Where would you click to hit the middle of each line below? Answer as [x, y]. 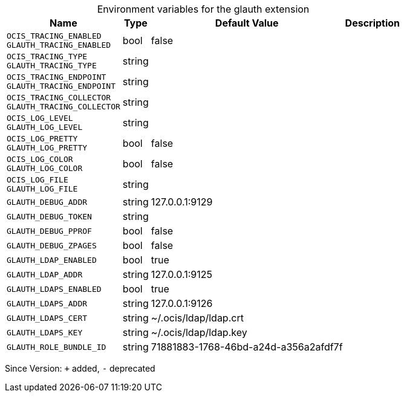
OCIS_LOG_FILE [37, 180]
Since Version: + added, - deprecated [80, 368]
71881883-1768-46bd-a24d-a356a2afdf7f [247, 347]
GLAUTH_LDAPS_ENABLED [54, 289]
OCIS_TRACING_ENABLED [54, 36]
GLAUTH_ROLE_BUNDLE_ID [57, 347]
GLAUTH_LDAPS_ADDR [47, 303]
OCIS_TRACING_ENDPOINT [57, 77]
